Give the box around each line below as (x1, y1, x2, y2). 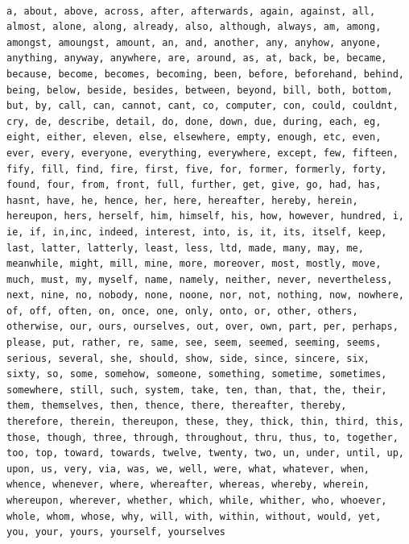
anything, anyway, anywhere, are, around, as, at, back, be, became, (6, 52, 387, 64)
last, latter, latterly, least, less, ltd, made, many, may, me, (6, 242, 364, 254)
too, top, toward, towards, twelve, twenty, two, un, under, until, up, (6, 447, 404, 459)
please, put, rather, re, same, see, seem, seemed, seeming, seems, (6, 337, 382, 349)
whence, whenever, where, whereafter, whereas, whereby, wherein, (6, 479, 370, 491)
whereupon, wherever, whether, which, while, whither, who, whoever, (6, 495, 387, 506)
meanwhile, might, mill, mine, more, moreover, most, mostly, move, (6, 258, 382, 270)
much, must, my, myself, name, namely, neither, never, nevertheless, (6, 273, 393, 285)
